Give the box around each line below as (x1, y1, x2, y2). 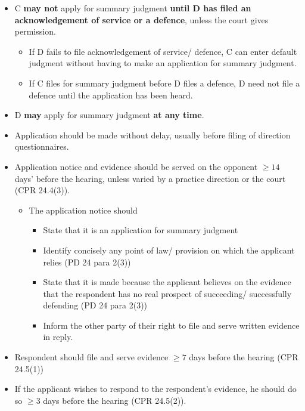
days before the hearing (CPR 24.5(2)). (43, 394, 186, 406)
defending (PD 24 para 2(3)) (43, 299, 148, 311)
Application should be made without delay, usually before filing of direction (14, 128, 291, 141)
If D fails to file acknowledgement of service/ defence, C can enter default (29, 45, 297, 57)
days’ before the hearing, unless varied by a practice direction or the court (14, 172, 286, 184)
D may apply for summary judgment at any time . (14, 109, 204, 121)
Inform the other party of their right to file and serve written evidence (43, 319, 300, 331)
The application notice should (29, 203, 138, 216)
